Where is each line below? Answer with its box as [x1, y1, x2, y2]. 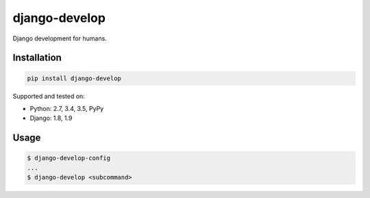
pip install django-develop [27, 74, 121, 82]
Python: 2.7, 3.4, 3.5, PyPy [29, 104, 104, 112]
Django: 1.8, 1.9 [29, 114, 73, 123]
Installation [12, 52, 62, 64]
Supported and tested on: [12, 92, 85, 100]
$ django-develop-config [27, 154, 111, 162]
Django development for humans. [12, 34, 108, 42]
